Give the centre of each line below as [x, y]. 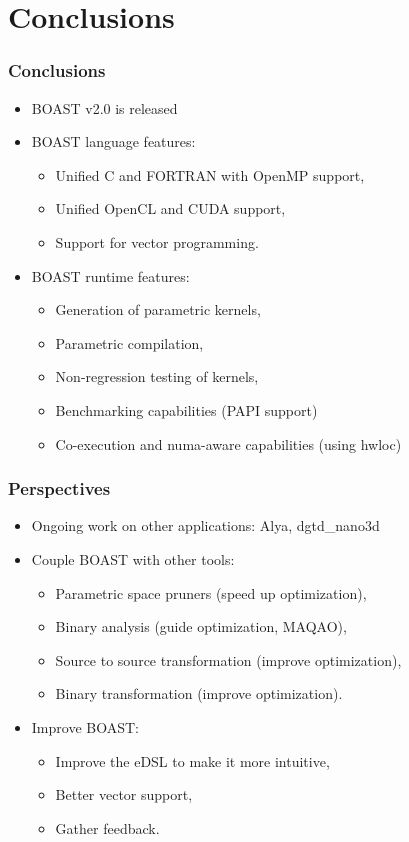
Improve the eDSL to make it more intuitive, [192, 760]
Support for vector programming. [157, 241]
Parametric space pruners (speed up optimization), [211, 592]
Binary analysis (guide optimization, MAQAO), [201, 626]
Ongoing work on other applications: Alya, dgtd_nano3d [205, 525]
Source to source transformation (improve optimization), [228, 659]
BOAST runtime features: [110, 275]
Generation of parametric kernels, [158, 309]
